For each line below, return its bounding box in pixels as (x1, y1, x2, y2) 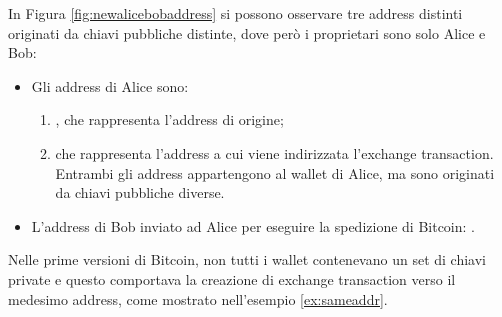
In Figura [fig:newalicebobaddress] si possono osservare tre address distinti (8, 3, 463, 23)
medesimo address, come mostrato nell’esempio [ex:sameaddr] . (8, 288, 388, 309)
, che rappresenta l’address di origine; (55, 109, 284, 130)
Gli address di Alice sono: (31, 75, 189, 96)
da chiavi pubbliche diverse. (55, 182, 225, 203)
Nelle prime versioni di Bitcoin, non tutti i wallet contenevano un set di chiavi (8, 249, 486, 270)
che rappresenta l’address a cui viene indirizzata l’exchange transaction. (55, 142, 494, 163)
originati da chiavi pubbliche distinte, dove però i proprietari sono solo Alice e (8, 22, 486, 43)
